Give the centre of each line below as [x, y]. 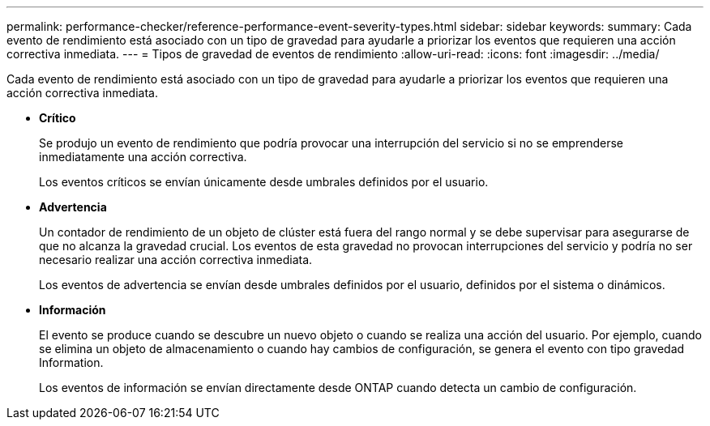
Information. [71, 362]
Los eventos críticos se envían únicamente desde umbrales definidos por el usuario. [264, 182]
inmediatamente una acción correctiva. [143, 157]
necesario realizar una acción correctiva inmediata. [176, 260]
